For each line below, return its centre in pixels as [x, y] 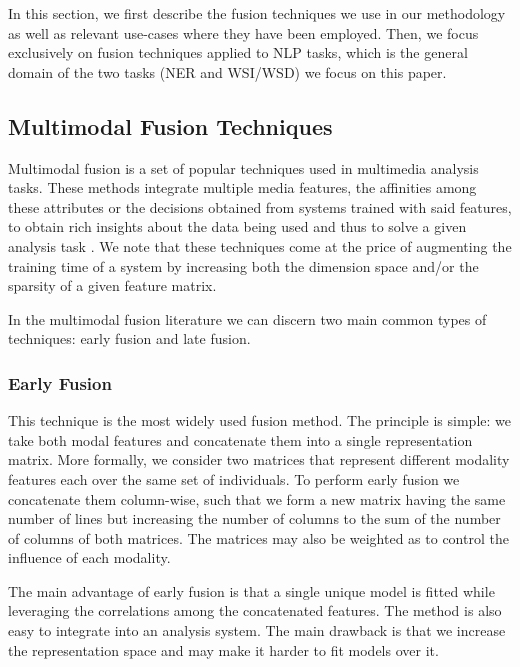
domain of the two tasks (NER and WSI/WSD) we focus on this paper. [227, 71]
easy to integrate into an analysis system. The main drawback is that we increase [257, 630]
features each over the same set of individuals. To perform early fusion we [234, 478]
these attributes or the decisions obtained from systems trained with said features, [260, 206]
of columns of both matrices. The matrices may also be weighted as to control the [258, 537]
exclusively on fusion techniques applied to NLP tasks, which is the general [238, 52]
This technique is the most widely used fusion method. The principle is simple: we [259, 420]
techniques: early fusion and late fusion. [129, 338]
